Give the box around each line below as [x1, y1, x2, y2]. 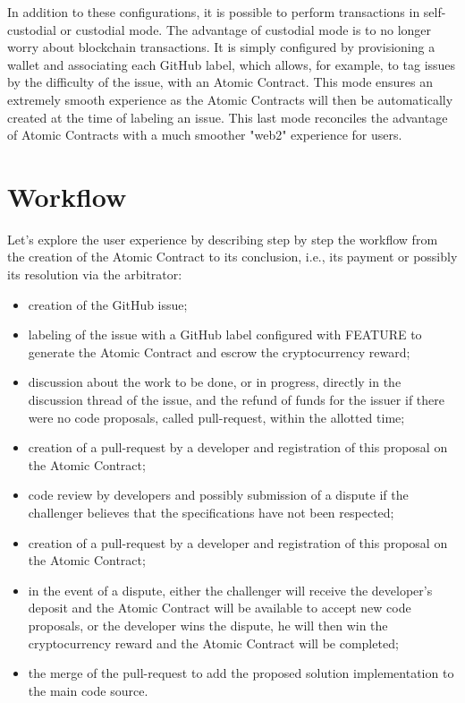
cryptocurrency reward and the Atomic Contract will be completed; [28, 633, 399, 652]
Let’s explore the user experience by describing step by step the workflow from [7, 229, 438, 248]
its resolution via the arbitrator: [7, 265, 182, 284]
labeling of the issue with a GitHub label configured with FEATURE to [28, 325, 422, 344]
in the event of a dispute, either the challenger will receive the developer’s [28, 580, 433, 599]
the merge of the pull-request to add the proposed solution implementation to [28, 664, 454, 682]
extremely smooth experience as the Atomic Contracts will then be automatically [7, 90, 453, 108]
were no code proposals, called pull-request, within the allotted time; [28, 407, 405, 426]
